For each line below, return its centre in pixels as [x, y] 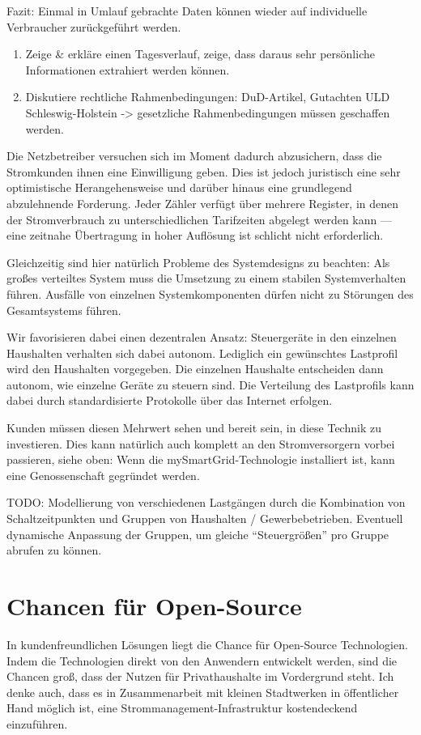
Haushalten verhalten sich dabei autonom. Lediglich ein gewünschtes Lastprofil [202, 353]
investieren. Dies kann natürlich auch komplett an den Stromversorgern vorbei [201, 443]
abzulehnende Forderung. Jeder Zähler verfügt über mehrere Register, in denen [203, 203]
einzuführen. [37, 723]
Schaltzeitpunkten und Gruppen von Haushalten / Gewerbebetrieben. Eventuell [205, 518]
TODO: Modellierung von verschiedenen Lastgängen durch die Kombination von [206, 502]
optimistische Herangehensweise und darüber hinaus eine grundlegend [179, 187]
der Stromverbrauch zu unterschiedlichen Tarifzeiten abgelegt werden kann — [199, 219]
